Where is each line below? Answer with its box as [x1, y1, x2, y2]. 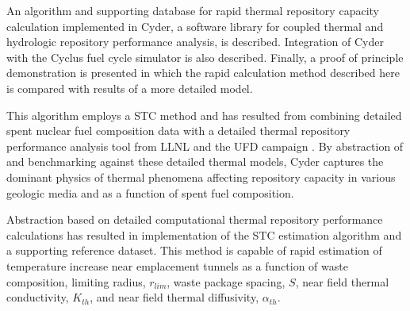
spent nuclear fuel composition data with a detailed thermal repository [6, 122, 351, 139]
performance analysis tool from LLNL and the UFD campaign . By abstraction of [6, 137, 404, 154]
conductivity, [6, 289, 69, 305]
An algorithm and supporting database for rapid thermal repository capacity [6, 2, 379, 18]
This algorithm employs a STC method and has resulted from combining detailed [6, 106, 402, 123]
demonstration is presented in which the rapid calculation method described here [6, 64, 400, 81]
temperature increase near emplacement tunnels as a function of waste [6, 257, 348, 274]
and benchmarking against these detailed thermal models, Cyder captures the [6, 153, 384, 170]
